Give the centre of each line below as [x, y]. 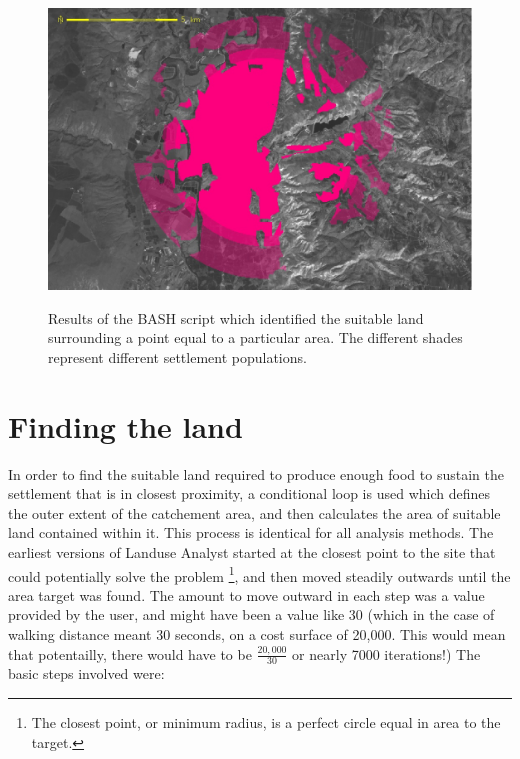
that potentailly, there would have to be [130, 653]
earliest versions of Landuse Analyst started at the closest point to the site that [252, 551]
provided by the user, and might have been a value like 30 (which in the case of [251, 614]
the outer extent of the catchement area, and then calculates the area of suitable [254, 512]
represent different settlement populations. [177, 356]
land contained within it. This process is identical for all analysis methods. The [251, 532]
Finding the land [125, 425]
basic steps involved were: [86, 673]
